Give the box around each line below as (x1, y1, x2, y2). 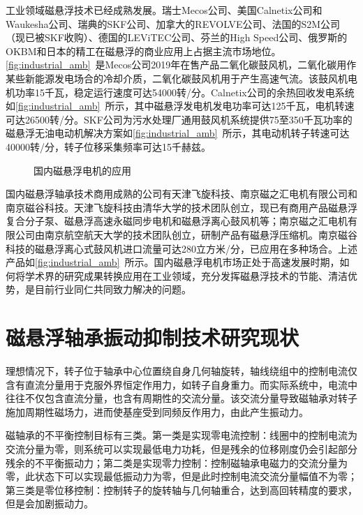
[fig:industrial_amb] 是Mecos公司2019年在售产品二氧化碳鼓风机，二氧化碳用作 (6, 57, 357, 72)
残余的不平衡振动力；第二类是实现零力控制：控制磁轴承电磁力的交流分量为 (6, 455, 348, 470)
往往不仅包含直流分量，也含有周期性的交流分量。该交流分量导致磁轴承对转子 (6, 391, 357, 405)
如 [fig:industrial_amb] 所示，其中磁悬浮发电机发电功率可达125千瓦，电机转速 (6, 98, 355, 113)
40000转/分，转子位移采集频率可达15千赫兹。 (6, 139, 211, 154)
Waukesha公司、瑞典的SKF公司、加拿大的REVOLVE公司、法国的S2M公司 (6, 16, 341, 31)
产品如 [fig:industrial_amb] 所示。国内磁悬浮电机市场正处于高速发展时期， (6, 255, 340, 269)
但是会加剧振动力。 (6, 496, 94, 511)
